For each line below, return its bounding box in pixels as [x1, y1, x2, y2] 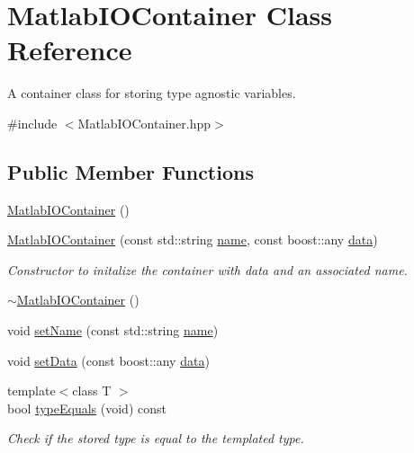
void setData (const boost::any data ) [7, 351, 210, 369]
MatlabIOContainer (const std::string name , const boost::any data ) [7, 230, 378, 249]
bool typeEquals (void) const [7, 398, 166, 417]
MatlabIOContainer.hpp [77, 113, 211, 132]
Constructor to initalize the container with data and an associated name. [7, 260, 408, 279]
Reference [7, 31, 132, 68]
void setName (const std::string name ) [7, 321, 219, 340]
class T [72, 381, 112, 400]
